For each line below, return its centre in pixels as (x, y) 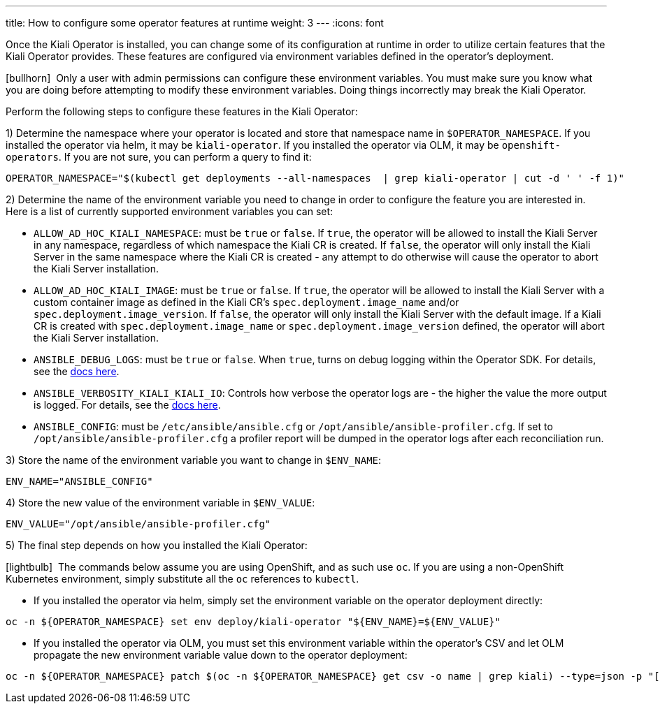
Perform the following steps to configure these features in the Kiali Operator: (182, 111)
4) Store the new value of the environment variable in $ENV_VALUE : (160, 503)
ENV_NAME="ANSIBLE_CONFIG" (79, 481)
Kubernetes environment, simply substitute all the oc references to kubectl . (182, 579)
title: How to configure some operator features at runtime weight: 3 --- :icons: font (195, 23)
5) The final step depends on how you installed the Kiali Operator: (157, 545)
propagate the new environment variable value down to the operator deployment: (221, 655)
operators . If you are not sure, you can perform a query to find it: (159, 157)
